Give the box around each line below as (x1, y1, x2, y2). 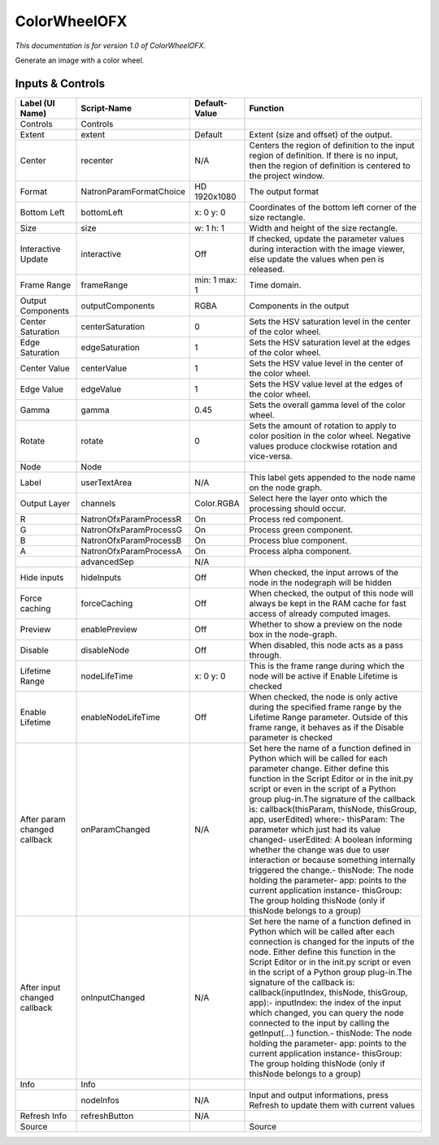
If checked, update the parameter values (249, 232, 405, 244)
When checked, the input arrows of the (249, 566, 398, 578)
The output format (249, 185, 319, 197)
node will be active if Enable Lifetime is (249, 670, 398, 682)
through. (249, 649, 282, 661)
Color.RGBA (194, 497, 240, 509)
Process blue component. (249, 535, 348, 546)
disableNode (80, 644, 130, 656)
